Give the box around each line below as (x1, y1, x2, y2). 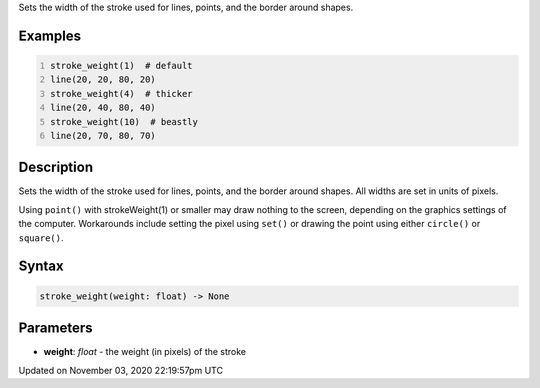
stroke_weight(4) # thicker (50, 88, 194, 99)
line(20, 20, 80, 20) (50, 74, 157, 85)
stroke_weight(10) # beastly (50, 116, 199, 127)
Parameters (18, 320, 93, 337)
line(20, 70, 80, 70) (50, 130, 157, 141)
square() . (18, 231, 64, 244)
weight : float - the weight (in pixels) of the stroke (43, 346, 247, 358)
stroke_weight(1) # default (50, 60, 194, 71)
